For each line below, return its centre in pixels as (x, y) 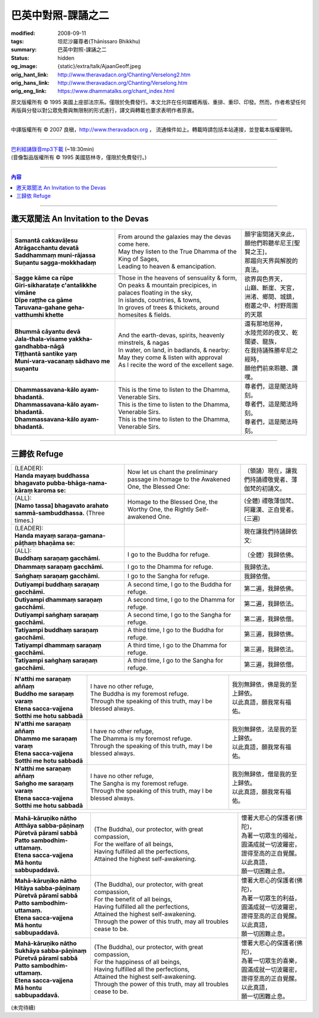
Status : (20, 58)
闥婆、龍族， (262, 342)
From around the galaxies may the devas (175, 237)
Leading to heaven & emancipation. (167, 267)
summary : (24, 50)
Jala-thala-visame (41, 339)
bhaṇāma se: (56, 543)
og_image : (24, 66)
